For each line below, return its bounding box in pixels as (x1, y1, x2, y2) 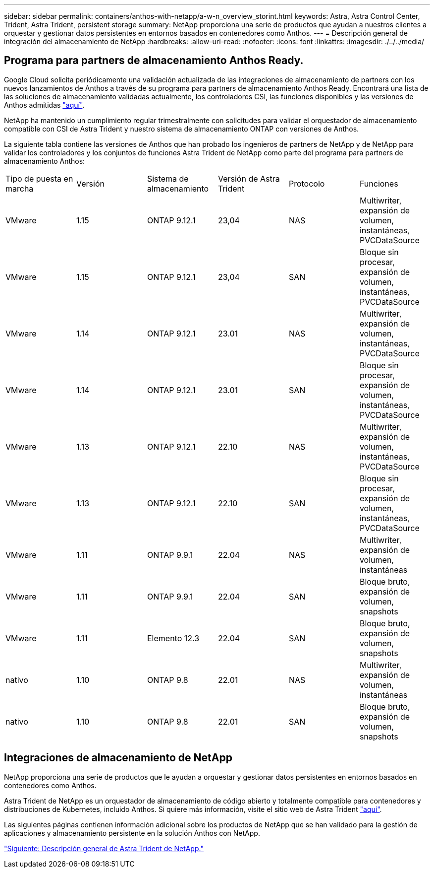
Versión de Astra (217, 173, 280, 184)
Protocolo (288, 178, 325, 189)
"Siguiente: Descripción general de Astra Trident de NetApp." (4, 844, 204, 853)
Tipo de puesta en (5, 173, 73, 184)
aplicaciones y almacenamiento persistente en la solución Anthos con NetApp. (4, 828, 260, 837)
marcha (5, 183, 34, 194)
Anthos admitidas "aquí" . (4, 100, 85, 109)
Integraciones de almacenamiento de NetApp (4, 751, 232, 764)
